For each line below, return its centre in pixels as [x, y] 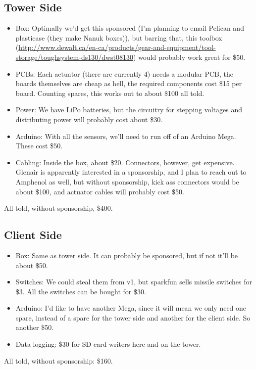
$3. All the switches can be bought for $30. [81, 291]
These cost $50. [39, 146]
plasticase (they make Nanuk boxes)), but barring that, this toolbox [119, 37]
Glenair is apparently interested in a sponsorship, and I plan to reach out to [131, 172]
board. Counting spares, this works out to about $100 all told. [110, 93]
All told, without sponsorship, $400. [58, 208]
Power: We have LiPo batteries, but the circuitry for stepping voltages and [129, 110]
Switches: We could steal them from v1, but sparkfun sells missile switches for [134, 282]
